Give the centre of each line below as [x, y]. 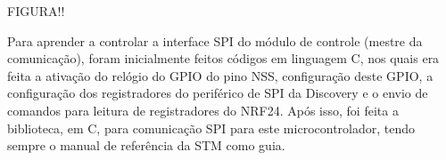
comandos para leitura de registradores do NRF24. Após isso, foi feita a [203, 110]
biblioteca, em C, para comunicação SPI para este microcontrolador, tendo [211, 128]
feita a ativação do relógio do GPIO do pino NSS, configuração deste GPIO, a [220, 75]
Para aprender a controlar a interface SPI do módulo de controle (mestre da [215, 40]
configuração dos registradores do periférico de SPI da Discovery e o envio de [218, 93]
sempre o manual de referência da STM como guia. [146, 145]
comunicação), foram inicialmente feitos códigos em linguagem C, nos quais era [223, 58]
